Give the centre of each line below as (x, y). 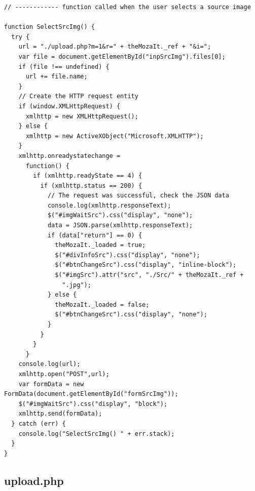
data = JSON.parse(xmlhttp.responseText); (120, 226)
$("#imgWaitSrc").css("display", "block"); (93, 404)
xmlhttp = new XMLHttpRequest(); (82, 116)
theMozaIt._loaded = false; (102, 304)
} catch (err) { (39, 423)
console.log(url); (49, 364)
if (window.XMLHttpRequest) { (69, 106)
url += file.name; (57, 77)
